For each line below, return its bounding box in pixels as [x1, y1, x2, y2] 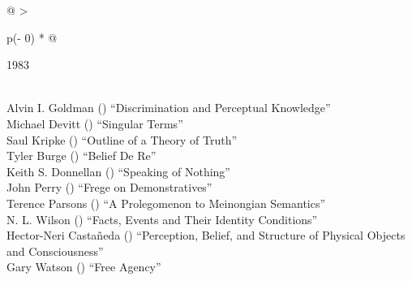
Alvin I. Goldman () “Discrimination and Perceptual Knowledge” [6, 99, 331, 116]
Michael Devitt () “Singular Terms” [6, 115, 183, 132]
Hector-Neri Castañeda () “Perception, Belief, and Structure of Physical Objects [6, 227, 406, 244]
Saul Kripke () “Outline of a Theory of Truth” [6, 131, 238, 148]
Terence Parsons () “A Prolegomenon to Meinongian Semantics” [6, 194, 326, 211]
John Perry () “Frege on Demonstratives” [6, 179, 212, 196]
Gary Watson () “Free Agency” [6, 258, 161, 275]
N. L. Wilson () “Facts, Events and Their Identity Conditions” [6, 210, 318, 227]
